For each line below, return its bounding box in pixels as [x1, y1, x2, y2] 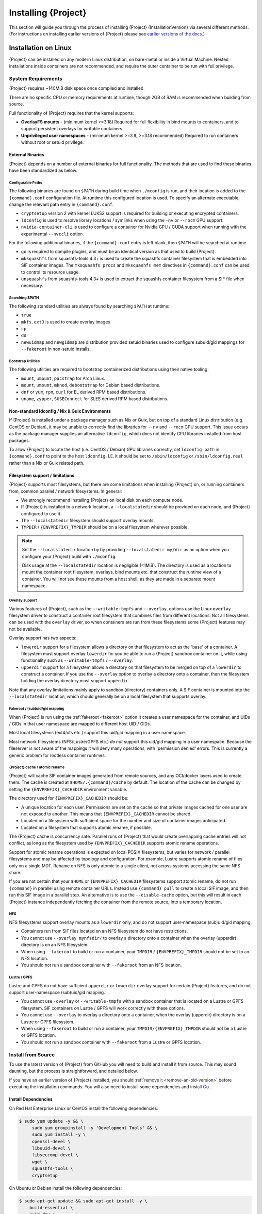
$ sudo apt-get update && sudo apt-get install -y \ [19, 1198, 147, 1204]
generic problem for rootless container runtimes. [9, 752, 106, 758]
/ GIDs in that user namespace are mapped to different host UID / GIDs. [9, 721, 151, 727]
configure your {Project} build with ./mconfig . [22, 554, 116, 559]
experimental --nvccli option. [21, 231, 84, 236]
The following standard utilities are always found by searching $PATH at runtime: [9, 303, 170, 309]
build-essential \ [29, 1205, 73, 1210]
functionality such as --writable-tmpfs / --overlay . [21, 658, 133, 663]
